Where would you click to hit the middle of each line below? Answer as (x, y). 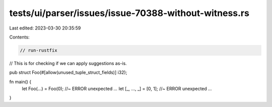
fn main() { (20, 81)
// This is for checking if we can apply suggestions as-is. (68, 63)
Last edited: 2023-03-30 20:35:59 (45, 28)
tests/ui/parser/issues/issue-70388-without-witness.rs (129, 13)
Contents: (19, 37)
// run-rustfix (39, 50)
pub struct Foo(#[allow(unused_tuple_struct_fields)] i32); (68, 72)
